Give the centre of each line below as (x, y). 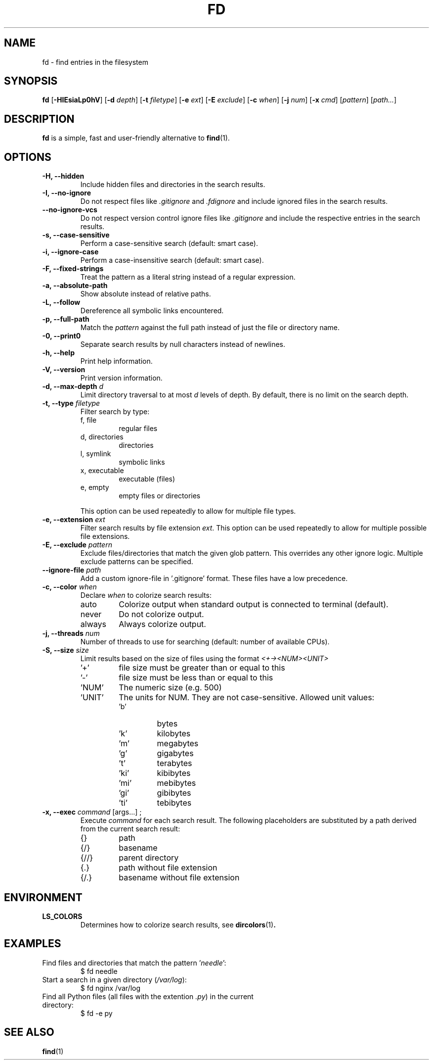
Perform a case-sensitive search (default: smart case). (169, 243)
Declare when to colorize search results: (146, 595)
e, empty (95, 487)
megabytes (178, 744)
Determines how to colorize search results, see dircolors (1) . (178, 924)
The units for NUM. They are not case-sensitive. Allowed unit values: (247, 698)
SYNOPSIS (31, 81)
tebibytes (174, 803)
